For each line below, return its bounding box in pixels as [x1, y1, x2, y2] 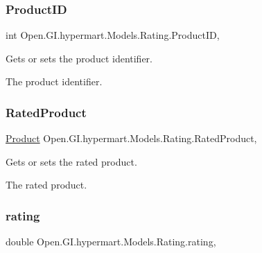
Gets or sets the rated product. [6, 154, 137, 168]
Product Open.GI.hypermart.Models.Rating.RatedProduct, [6, 131, 257, 146]
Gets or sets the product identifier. [6, 51, 153, 65]
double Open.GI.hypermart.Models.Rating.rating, [6, 234, 216, 249]
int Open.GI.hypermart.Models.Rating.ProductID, [6, 28, 220, 42]
